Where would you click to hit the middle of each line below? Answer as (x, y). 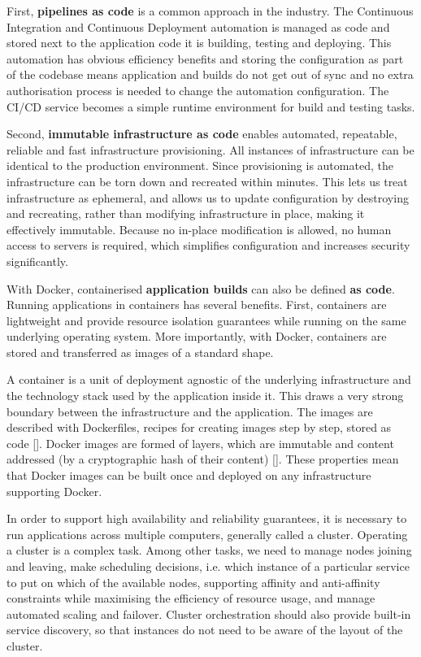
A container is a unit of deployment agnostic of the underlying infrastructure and (209, 379)
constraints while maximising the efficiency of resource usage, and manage (191, 598)
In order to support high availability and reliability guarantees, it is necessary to (207, 518)
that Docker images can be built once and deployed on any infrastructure (189, 475)
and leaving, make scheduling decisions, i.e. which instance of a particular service (208, 566)
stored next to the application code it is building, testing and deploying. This (199, 43)
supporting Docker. (54, 491)
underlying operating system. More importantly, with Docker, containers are (197, 336)
